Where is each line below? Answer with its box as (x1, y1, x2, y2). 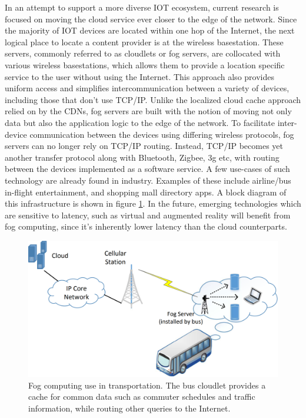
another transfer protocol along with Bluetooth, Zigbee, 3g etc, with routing (5, 151, 280, 163)
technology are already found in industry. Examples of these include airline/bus (5, 174, 291, 186)
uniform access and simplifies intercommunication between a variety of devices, (5, 82, 290, 94)
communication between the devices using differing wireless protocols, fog (29, 128, 294, 140)
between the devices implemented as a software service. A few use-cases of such (5, 162, 290, 175)
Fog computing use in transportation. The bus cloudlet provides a (28, 379, 266, 391)
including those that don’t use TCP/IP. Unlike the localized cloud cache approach (5, 93, 301, 105)
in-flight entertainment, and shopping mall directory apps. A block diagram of (5, 185, 287, 198)
